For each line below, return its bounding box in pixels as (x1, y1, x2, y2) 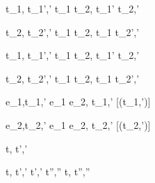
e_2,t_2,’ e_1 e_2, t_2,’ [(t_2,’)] (6, 117, 151, 132)
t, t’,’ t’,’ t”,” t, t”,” (6, 164, 90, 179)
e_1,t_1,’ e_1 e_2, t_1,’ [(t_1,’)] (6, 94, 151, 109)
